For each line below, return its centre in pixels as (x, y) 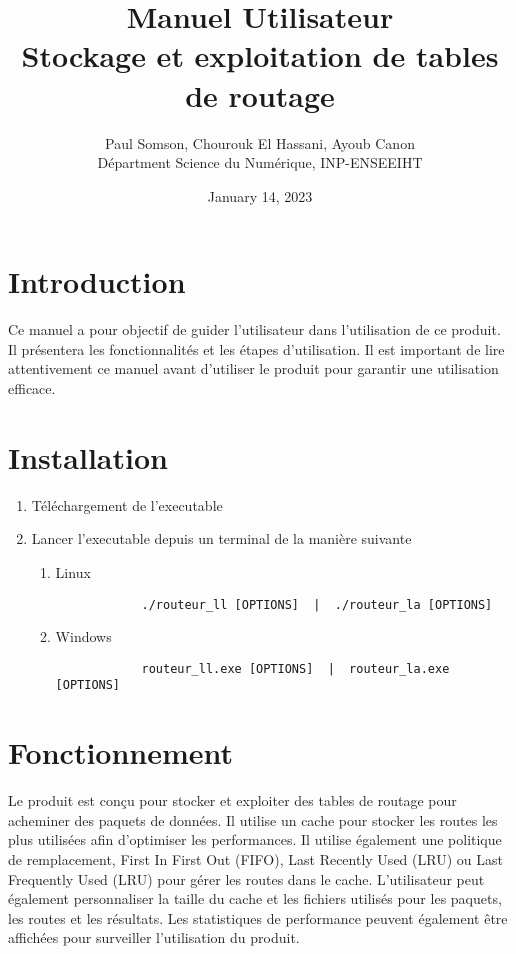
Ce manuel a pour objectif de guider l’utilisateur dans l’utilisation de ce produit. (254, 329)
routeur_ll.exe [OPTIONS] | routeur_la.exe (295, 668)
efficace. (32, 388)
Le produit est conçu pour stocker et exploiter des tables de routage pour (232, 800)
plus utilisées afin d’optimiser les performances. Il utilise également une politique (255, 839)
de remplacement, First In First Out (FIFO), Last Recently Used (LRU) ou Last (255, 858)
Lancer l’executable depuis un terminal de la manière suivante (221, 538)
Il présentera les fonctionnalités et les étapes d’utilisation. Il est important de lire (256, 348)
